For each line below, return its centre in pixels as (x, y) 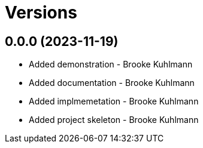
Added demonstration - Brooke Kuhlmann (111, 64)
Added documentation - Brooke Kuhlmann (112, 83)
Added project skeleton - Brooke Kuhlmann (114, 120)
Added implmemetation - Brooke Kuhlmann (114, 101)
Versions (41, 13)
